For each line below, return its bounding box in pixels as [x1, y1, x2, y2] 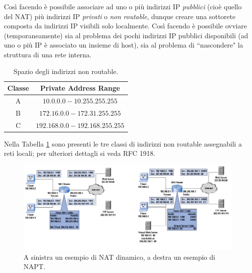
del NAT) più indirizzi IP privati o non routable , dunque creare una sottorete [4, 11, 236, 21]
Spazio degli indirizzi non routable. [13, 66, 118, 76]
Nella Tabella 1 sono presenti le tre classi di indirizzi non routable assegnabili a [4, 138, 242, 149]
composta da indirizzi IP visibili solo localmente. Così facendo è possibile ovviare [4, 21, 247, 31]
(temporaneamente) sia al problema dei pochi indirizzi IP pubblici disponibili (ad [4, 30, 248, 40]
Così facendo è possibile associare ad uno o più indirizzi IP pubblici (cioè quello [4, 1, 242, 11]
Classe [7, 83, 29, 93]
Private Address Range [40, 83, 120, 93]
